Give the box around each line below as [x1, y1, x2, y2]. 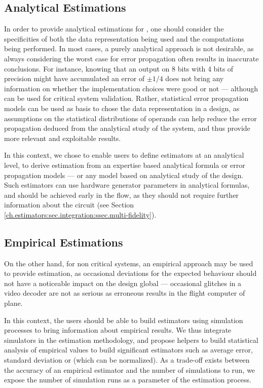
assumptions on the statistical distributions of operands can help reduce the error [4, 113, 257, 123]
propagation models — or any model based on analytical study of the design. [4, 169, 244, 180]
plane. [4, 298, 23, 308]
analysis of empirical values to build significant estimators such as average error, [4, 344, 253, 355]
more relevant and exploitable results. [4, 132, 121, 143]
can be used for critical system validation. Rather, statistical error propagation [4, 93, 249, 103]
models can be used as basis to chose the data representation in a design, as [4, 102, 240, 113]
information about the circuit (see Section [4, 199, 134, 210]
